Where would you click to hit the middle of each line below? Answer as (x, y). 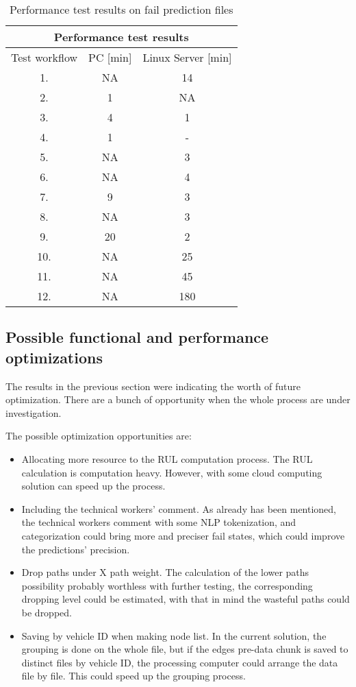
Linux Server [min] (187, 57)
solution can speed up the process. (93, 486)
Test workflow (44, 57)
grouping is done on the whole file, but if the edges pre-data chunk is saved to (185, 649)
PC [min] (110, 57)
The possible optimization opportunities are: (99, 436)
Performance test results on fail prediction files (121, 9)
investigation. (34, 412)
